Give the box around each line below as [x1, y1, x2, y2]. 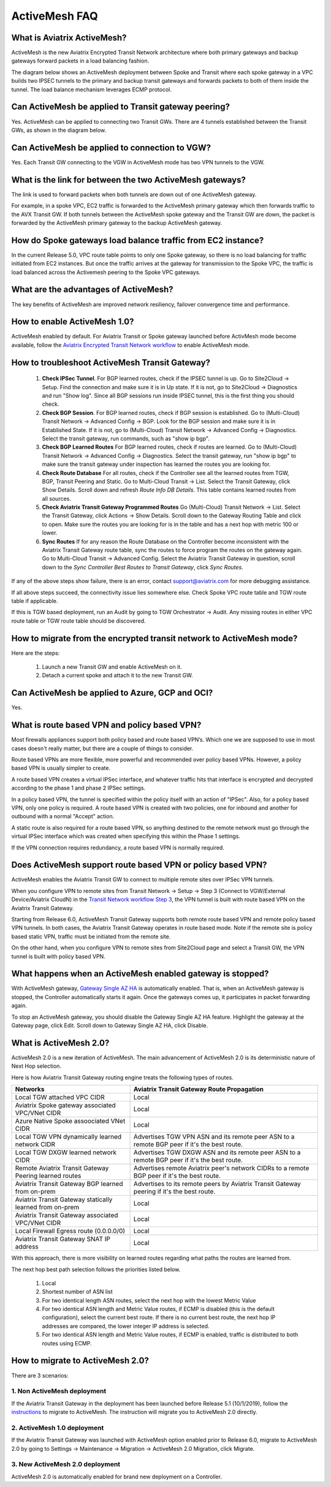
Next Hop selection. [11, 1062, 61, 1070]
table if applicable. [11, 597, 58, 604]
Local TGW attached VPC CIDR [15, 1093, 105, 1101]
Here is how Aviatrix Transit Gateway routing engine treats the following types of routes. [11, 1073, 234, 1081]
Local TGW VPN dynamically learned [15, 1133, 122, 1141]
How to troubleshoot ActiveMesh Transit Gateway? [11, 357, 211, 368]
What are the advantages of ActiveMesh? [11, 284, 174, 295]
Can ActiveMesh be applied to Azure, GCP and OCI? [11, 688, 213, 698]
